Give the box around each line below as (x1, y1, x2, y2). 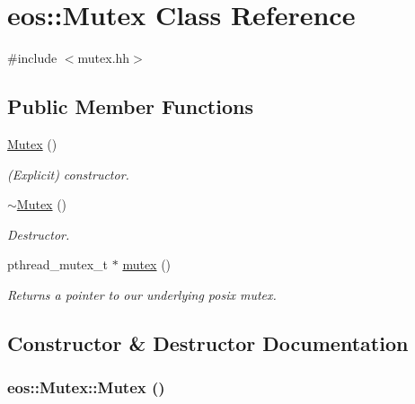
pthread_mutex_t (7, 255, 109, 274)
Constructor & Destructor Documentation (7, 329, 409, 356)
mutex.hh (77, 48, 130, 67)
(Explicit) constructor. (7, 164, 129, 183)
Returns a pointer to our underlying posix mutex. (7, 285, 277, 303)
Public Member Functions (7, 92, 253, 120)
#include (7, 48, 57, 67)
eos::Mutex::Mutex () (7, 376, 165, 399)
